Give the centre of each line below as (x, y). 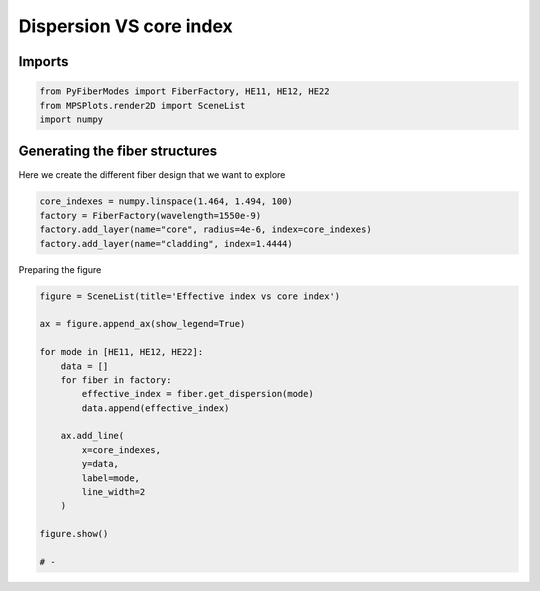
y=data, (100, 464)
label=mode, (110, 478)
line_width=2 (113, 492)
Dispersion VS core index (126, 26)
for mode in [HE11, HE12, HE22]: (121, 352)
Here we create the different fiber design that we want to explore (152, 175)
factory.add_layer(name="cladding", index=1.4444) (166, 243)
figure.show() (74, 534)
